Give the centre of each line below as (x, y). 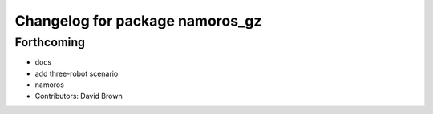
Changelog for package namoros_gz (138, 21)
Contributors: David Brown (79, 96)
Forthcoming (50, 42)
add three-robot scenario (77, 73)
